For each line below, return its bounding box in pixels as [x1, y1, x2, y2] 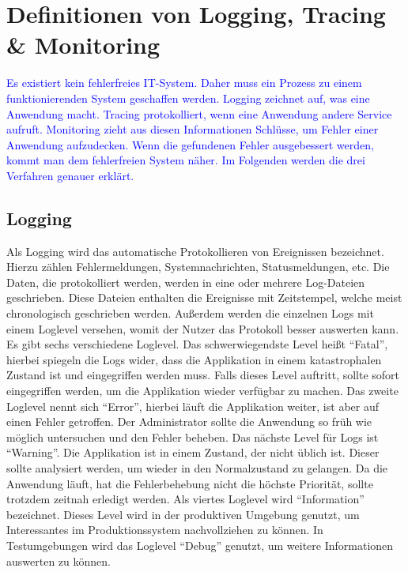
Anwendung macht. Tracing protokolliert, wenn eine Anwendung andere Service [6, 105, 392, 122]
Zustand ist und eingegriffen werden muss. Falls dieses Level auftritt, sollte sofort [6, 367, 400, 383]
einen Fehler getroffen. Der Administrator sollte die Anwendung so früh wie [6, 413, 372, 430]
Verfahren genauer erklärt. [6, 167, 134, 183]
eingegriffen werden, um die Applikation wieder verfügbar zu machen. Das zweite [6, 382, 399, 399]
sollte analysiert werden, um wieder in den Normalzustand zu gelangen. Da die [6, 459, 388, 476]
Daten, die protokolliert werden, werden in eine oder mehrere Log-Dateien [6, 273, 365, 290]
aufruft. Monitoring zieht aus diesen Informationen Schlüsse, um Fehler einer [6, 121, 379, 137]
